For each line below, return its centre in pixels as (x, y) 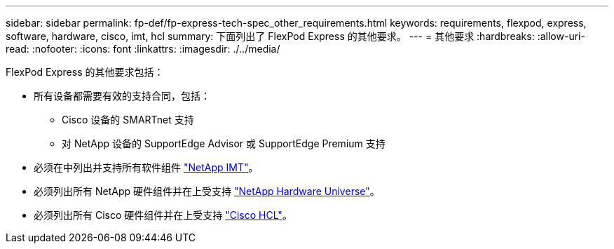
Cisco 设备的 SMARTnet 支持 (128, 120)
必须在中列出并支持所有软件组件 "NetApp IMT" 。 (146, 167)
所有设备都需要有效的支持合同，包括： (122, 96)
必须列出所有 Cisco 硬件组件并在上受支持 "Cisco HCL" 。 (163, 215)
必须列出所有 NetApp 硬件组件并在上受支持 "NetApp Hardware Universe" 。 (207, 191)
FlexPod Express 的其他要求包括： (85, 72)
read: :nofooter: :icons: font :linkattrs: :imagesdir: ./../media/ (143, 49)
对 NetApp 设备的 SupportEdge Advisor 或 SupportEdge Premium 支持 (224, 143)
